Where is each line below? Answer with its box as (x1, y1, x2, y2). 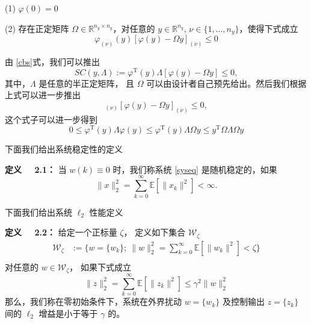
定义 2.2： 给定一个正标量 (5, 226, 117, 238)
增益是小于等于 (38, 307, 98, 319)
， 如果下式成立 (69, 260, 131, 273)
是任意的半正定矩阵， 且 (38, 76, 135, 89)
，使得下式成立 (239, 22, 298, 34)
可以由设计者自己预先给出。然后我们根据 (146, 76, 307, 89)
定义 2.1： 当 (5, 163, 67, 175)
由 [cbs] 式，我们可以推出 (5, 55, 100, 67)
